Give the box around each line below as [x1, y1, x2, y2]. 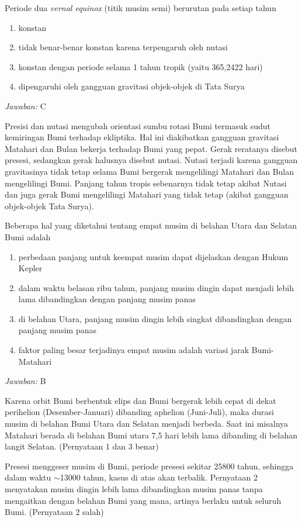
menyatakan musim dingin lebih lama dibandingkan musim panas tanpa [5, 483, 263, 495]
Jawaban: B [5, 375, 46, 387]
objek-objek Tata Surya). [5, 199, 94, 212]
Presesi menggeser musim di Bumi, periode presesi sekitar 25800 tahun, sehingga [5, 459, 294, 472]
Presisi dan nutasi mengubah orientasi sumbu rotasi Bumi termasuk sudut [5, 119, 271, 132]
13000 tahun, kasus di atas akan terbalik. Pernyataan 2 [60, 471, 258, 483]
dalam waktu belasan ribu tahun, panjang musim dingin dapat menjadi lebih [18, 281, 294, 293]
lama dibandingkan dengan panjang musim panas [18, 293, 196, 305]
